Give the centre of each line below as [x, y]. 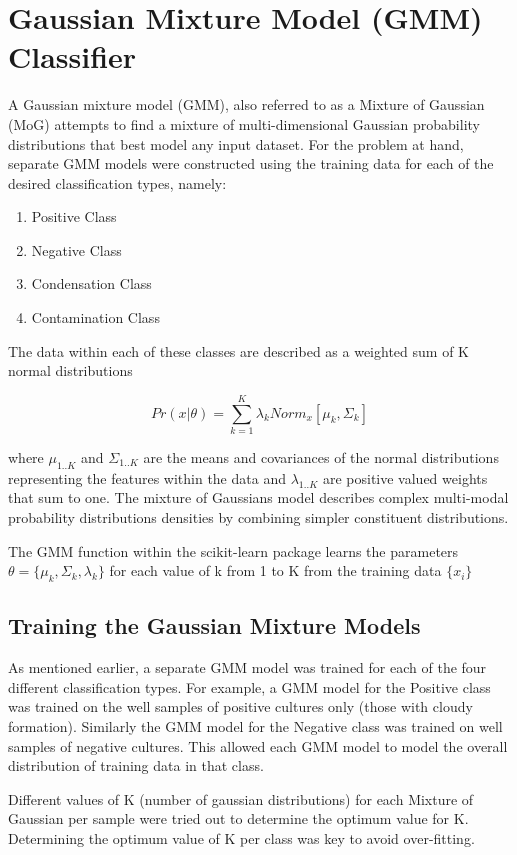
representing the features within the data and [147, 477]
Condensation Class [91, 283]
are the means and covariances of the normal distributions [321, 456]
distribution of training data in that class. [136, 765]
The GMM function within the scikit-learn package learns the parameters [233, 550]
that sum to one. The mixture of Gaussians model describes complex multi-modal [258, 497]
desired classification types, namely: [117, 182]
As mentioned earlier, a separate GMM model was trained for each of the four [247, 667]
